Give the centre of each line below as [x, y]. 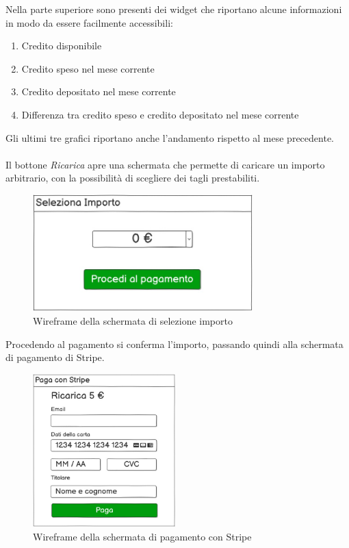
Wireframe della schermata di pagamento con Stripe [142, 536]
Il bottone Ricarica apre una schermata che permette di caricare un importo [165, 164]
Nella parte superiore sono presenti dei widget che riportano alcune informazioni [174, 9]
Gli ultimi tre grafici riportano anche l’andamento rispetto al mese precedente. [170, 137]
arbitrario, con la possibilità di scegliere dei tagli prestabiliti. [133, 178]
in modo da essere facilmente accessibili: [89, 22]
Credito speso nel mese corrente [88, 68]
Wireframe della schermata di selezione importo [133, 321]
